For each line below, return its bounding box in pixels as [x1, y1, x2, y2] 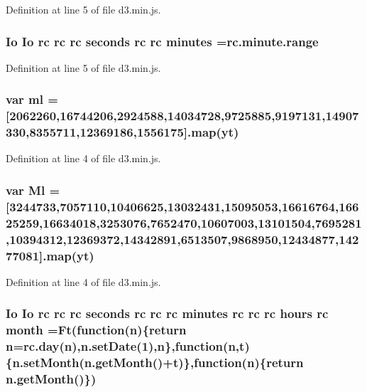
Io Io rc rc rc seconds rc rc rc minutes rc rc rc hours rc [6, 304, 329, 322]
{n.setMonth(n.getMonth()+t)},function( [6, 354, 247, 371]
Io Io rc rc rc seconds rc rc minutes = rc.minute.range [6, 32, 319, 50]
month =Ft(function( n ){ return [6, 321, 187, 339]
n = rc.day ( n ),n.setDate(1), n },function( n [6, 337, 236, 355]
